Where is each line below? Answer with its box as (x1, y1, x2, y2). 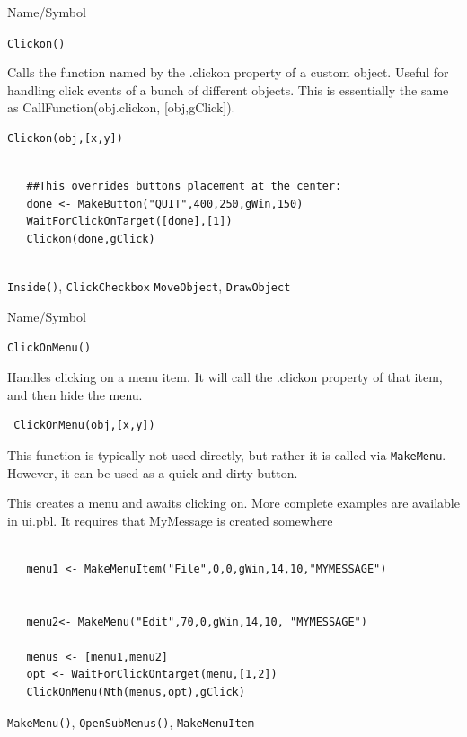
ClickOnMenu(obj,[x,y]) (13, 419, 155, 432)
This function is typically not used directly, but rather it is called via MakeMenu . (7, 445, 446, 464)
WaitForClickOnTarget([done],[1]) (26, 215, 233, 228)
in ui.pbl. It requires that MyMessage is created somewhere (7, 511, 333, 529)
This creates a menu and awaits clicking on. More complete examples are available (7, 493, 460, 512)
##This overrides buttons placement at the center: (26, 180, 342, 193)
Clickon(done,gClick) (26, 233, 155, 245)
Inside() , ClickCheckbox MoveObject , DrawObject (7, 277, 291, 296)
